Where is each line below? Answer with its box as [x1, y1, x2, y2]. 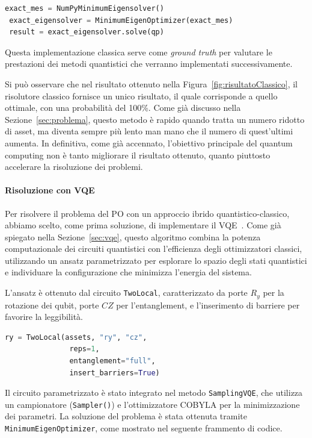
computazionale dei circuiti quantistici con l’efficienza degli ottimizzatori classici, [5, 242, 302, 255]
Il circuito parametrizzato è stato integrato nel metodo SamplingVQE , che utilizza [5, 386, 303, 399]
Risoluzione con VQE [5, 184, 95, 196]
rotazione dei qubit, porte [5, 298, 99, 311]
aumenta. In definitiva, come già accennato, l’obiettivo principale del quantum [5, 136, 293, 149]
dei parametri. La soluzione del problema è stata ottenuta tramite [5, 410, 247, 422]
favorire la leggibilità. [5, 310, 83, 323]
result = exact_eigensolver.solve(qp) [9, 28, 164, 37]
